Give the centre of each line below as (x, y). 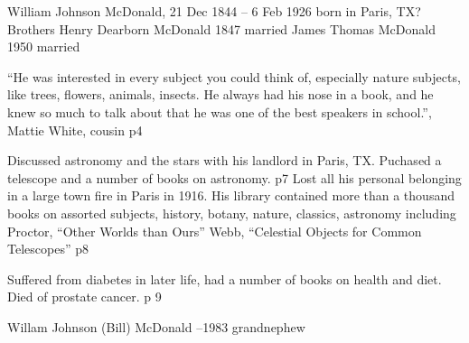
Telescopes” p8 (48, 249)
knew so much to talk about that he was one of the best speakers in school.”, (220, 111)
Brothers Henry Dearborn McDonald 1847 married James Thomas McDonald (221, 28)
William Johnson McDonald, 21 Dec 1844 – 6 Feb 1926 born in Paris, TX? (214, 11)
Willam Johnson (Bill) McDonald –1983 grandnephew (156, 326)
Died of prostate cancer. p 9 (84, 297)
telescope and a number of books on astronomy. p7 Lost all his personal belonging (234, 177)
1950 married (44, 46)
